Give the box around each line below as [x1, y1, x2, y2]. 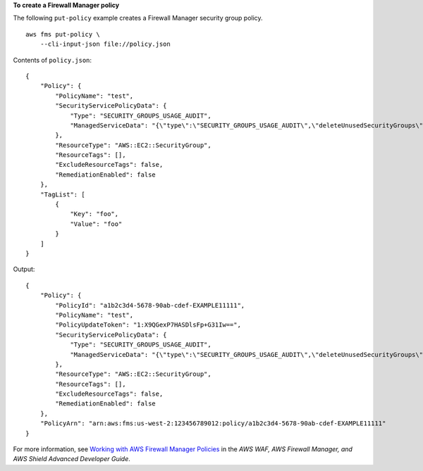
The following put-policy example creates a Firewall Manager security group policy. [13, 14, 264, 23]
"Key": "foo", [70, 210, 119, 218]
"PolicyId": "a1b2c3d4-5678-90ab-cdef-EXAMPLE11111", [55, 301, 245, 309]
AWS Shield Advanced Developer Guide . [13, 455, 130, 463]
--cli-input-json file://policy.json [39, 40, 171, 49]
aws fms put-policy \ [25, 30, 100, 38]
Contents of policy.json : [13, 56, 92, 64]
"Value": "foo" [70, 220, 123, 228]
